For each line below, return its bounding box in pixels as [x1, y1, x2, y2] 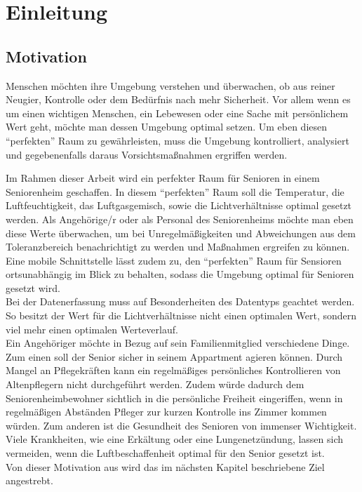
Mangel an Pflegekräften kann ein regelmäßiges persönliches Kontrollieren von [6, 363, 341, 378]
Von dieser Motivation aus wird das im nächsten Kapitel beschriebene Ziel [6, 459, 325, 474]
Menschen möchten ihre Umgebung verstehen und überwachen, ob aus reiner [6, 78, 335, 93]
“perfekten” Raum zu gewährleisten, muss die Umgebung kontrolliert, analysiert [6, 133, 349, 147]
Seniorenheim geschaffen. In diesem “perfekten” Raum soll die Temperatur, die [6, 184, 344, 199]
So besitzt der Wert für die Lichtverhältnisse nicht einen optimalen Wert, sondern [6, 308, 357, 323]
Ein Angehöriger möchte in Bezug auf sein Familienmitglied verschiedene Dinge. [6, 335, 350, 350]
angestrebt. [6, 473, 53, 488]
